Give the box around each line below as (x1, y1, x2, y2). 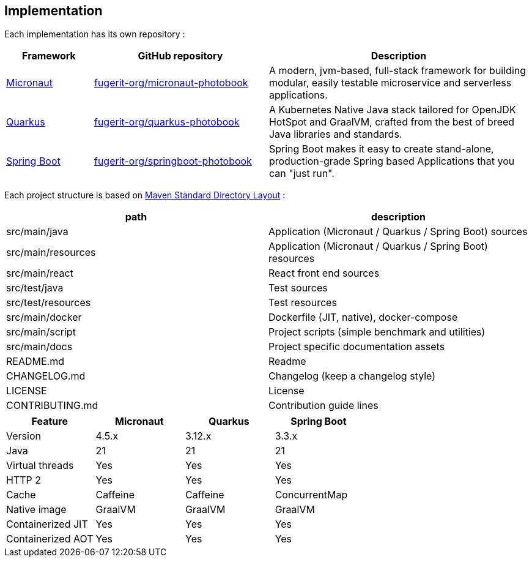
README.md (6, 355, 64, 368)
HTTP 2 (6, 474, 42, 487)
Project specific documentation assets (268, 340, 445, 353)
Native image (6, 503, 67, 516)
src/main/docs (6, 340, 73, 353)
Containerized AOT (6, 533, 94, 545)
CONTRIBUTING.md (6, 399, 98, 412)
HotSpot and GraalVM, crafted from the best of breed (268, 116, 515, 129)
